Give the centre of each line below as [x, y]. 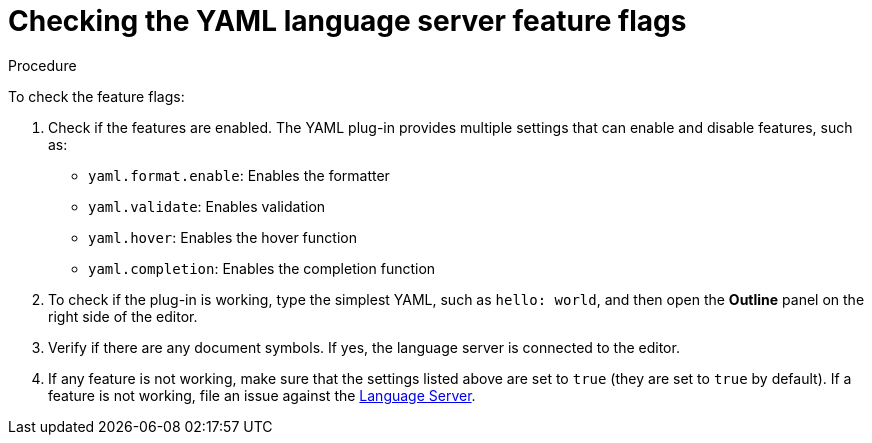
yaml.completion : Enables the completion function [262, 268]
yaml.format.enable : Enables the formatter [239, 175]
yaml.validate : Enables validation [207, 206]
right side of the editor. [123, 316]
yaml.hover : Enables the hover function [222, 237]
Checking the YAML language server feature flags [347, 21]
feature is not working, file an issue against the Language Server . [262, 395]
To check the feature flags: [96, 96]
